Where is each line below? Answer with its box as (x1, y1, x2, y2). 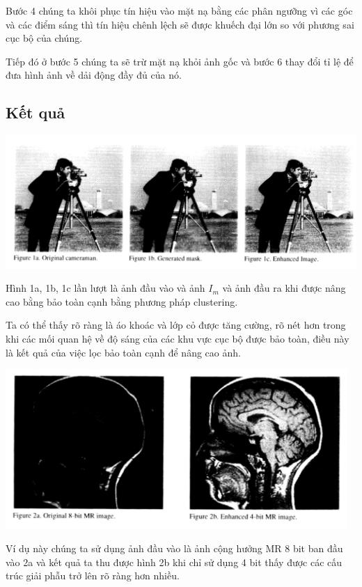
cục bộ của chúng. (6, 31, 83, 45)
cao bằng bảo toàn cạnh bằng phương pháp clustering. (6, 294, 238, 308)
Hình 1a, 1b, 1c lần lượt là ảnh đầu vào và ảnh (6, 281, 205, 295)
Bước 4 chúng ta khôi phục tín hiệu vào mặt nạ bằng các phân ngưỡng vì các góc (6, 3, 353, 17)
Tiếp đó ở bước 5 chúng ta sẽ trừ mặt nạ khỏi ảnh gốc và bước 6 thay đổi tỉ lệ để (6, 54, 354, 68)
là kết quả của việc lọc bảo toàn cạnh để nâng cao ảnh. (6, 345, 241, 359)
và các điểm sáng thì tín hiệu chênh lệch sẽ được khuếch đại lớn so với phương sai (6, 17, 354, 31)
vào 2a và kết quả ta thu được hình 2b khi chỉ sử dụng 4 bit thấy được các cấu (6, 554, 343, 569)
